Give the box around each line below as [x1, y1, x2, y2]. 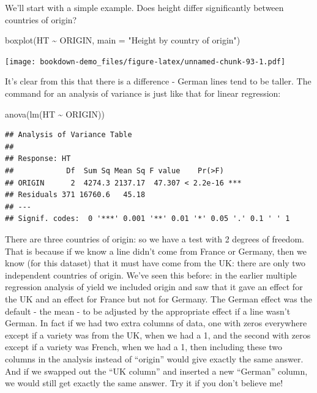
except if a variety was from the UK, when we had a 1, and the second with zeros [5, 328, 311, 341]
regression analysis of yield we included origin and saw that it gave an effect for [5, 280, 303, 293]
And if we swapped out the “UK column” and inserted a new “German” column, [5, 364, 308, 377]
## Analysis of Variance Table [5, 130, 132, 140]
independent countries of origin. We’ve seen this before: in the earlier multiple [5, 268, 297, 281]
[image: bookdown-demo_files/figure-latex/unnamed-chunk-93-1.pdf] [5, 57, 286, 66]
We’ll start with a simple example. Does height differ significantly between [5, 1, 284, 13]
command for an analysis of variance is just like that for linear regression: [5, 87, 281, 100]
